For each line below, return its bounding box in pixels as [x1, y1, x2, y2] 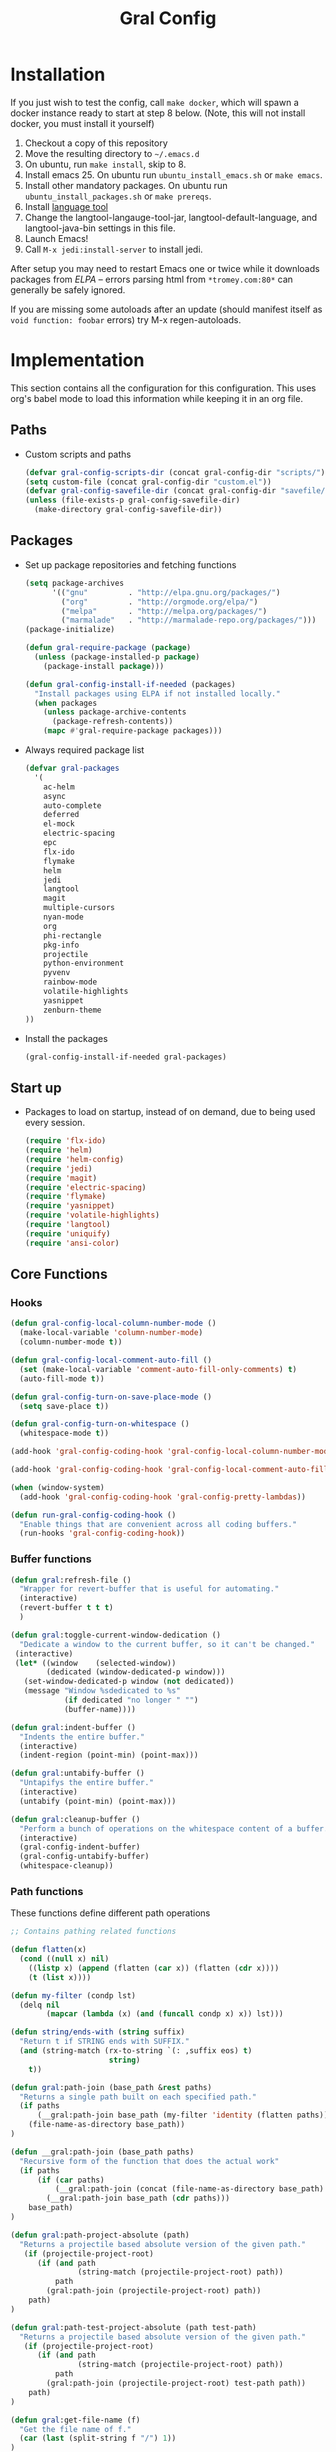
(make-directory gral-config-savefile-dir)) [34, 505, 223, 515]
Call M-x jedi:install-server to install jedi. [24, 243, 203, 255]
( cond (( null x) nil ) [19, 1954, 110, 1964]
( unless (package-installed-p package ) [34, 652, 201, 662]
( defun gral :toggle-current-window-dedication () [10, 1630, 222, 1640]
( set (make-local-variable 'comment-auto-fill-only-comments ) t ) [19, 1364, 298, 1374]
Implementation [10, 349, 145, 372]
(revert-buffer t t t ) [19, 1603, 114, 1613]
